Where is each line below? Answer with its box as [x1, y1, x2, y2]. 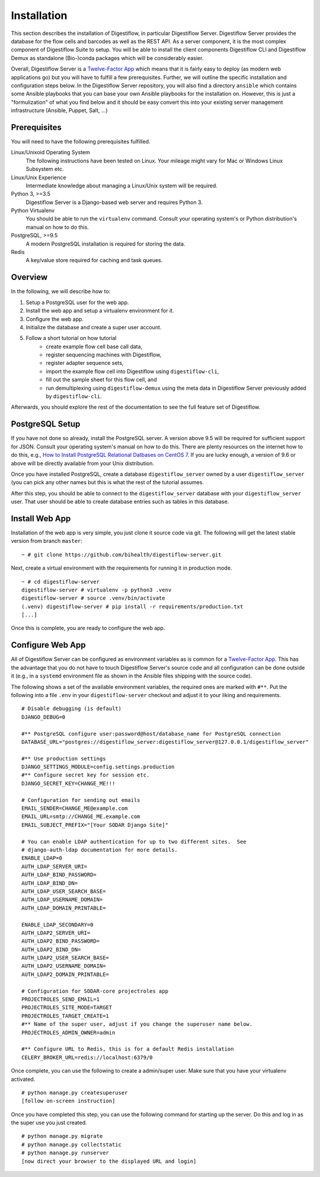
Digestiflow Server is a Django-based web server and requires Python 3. [25, 199, 203, 206]
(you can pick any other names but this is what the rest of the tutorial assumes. [11, 479, 204, 486]
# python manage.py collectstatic [21, 1141, 121, 1148]
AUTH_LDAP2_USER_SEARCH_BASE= [21, 955, 110, 961]
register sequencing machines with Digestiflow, [46, 351, 162, 358]
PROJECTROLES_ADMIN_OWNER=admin [21, 1029, 116, 1036]
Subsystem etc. [25, 166, 64, 173]
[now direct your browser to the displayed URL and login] [21, 1157, 197, 1165]
